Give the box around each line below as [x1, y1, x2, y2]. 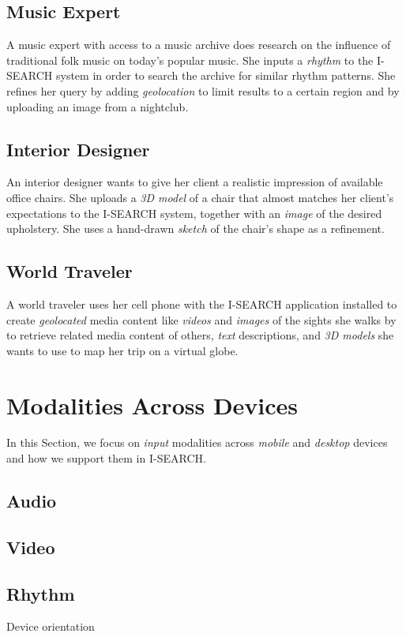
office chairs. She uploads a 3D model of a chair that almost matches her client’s [6, 189, 394, 205]
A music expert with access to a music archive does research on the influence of [6, 36, 391, 53]
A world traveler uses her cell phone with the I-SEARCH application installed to [6, 295, 397, 312]
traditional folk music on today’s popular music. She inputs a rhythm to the [6, 51, 374, 68]
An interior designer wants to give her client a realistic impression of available [6, 174, 383, 190]
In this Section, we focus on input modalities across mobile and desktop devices [6, 434, 388, 451]
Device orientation [6, 618, 95, 635]
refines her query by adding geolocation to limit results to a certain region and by [6, 82, 400, 99]
